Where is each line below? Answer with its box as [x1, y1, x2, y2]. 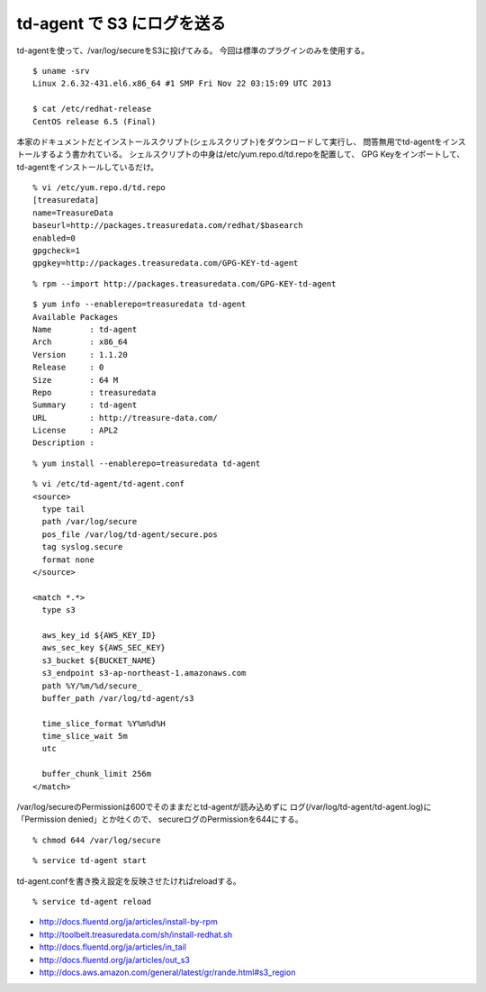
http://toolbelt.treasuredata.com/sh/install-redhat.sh [39, 929, 233, 940]
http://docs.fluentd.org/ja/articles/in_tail [39, 942, 186, 952]
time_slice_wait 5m [41, 731, 128, 742]
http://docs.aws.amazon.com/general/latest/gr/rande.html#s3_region [39, 967, 296, 978]
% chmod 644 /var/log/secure [32, 834, 161, 845]
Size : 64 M [32, 375, 119, 385]
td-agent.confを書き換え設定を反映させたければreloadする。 [16, 875, 242, 887]
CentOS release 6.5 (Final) [32, 116, 157, 126]
